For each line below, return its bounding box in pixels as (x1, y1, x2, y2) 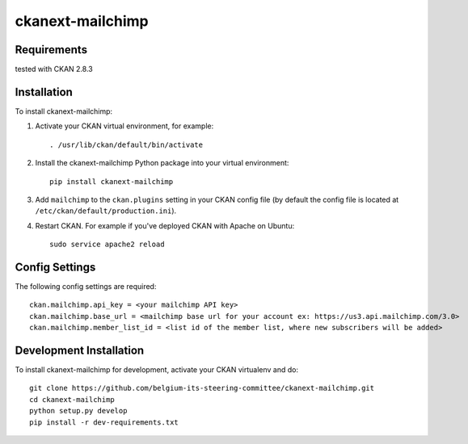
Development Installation (15, 343, 145, 357)
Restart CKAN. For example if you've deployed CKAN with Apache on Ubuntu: (35, 220, 295, 230)
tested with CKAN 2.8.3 (15, 65, 93, 74)
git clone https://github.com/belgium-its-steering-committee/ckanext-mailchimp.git (29, 383, 375, 393)
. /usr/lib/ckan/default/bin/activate (49, 140, 204, 149)
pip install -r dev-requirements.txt (29, 417, 179, 427)
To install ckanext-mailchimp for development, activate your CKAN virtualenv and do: (15, 365, 299, 375)
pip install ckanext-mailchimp (49, 177, 174, 186)
